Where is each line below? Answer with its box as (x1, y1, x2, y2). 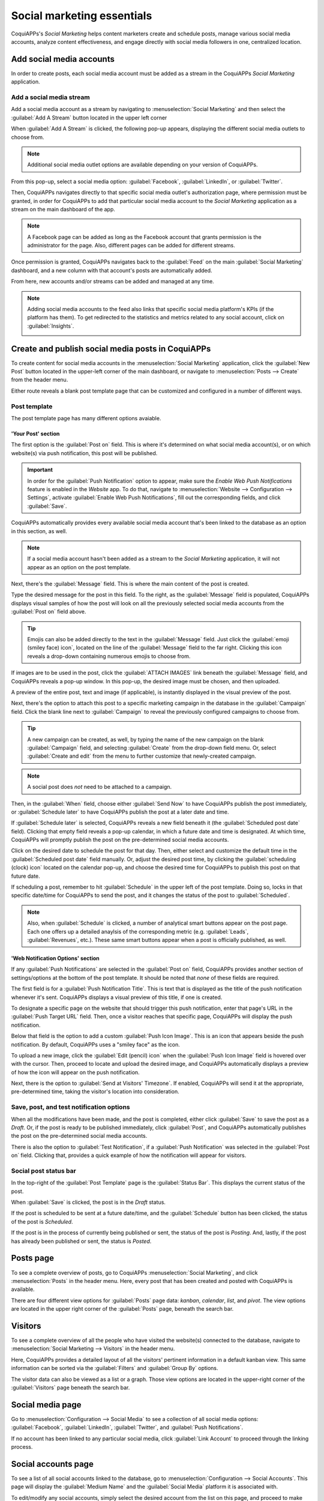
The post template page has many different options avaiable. (11, 415, 161, 422)
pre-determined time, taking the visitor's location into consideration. (11, 1088, 179, 1095)
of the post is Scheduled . (11, 1218, 73, 1225)
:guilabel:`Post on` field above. (11, 608, 86, 615)
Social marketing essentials (11, 9, 152, 22)
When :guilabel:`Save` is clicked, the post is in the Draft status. (11, 1198, 166, 1206)
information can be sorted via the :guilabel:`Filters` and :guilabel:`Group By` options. (11, 1365, 218, 1372)
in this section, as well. (11, 527, 67, 534)
